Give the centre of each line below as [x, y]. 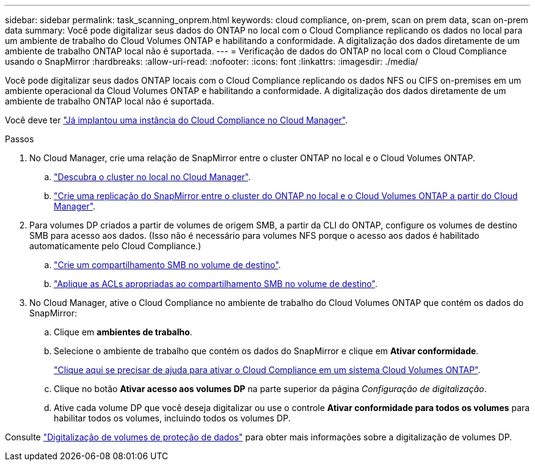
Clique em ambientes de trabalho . [123, 332]
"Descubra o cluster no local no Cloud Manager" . [152, 177]
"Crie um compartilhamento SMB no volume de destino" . [167, 265]
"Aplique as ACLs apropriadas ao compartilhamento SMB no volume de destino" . [216, 284]
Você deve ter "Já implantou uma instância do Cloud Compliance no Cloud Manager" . [177, 120]
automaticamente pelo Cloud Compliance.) [115, 246]
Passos [20, 139]
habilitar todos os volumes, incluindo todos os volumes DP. [172, 418]
